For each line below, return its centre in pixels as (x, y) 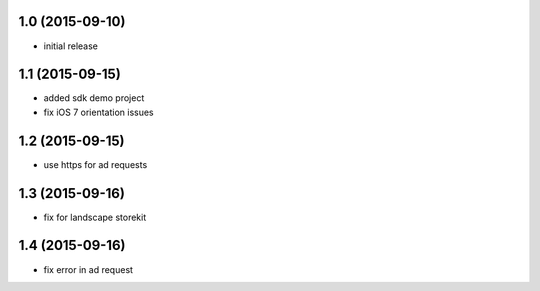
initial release (71, 46)
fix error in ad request (88, 269)
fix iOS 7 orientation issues (98, 112)
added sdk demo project (94, 98)
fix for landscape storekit (95, 217)
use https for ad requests (95, 164)
